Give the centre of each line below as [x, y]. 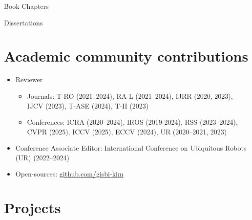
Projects [32, 208]
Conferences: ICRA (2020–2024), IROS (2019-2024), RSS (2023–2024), [132, 122]
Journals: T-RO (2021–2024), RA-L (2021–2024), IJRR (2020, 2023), [130, 96]
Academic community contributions [126, 56]
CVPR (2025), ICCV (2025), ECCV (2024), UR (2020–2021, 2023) [127, 131]
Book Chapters [26, 6]
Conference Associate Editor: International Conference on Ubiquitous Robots [131, 148]
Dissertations [23, 22]
